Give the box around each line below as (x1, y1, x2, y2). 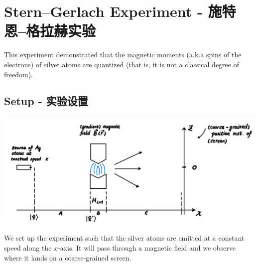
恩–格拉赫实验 (4, 20, 96, 41)
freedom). (4, 69, 33, 79)
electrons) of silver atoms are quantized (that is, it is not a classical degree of (4, 59, 239, 69)
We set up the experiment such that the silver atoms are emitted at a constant (4, 233, 245, 243)
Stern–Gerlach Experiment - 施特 (4, 1, 236, 21)
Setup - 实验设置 (4, 93, 88, 109)
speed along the (4, 243, 52, 253)
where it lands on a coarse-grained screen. (4, 252, 131, 263)
